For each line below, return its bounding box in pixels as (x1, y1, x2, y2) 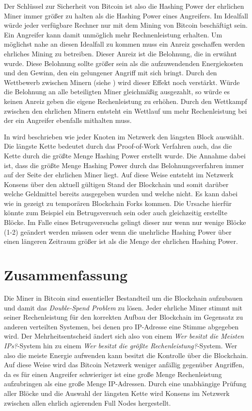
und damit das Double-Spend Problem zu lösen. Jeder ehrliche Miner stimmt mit (4, 302, 243, 312)
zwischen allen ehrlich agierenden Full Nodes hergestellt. (4, 397, 171, 408)
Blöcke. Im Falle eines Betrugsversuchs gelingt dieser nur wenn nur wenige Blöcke (4, 217, 246, 227)
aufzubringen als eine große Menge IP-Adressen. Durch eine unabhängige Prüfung (4, 378, 247, 389)
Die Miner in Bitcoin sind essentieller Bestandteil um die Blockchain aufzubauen (4, 292, 243, 303)
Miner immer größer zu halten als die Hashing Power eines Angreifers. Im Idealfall (4, 10, 248, 20)
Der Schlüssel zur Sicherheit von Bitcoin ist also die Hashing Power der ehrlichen (4, 1, 244, 11)
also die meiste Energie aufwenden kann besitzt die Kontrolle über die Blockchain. (4, 350, 248, 360)
